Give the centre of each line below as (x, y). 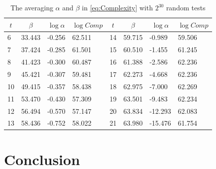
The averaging (32, 7)
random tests (186, 7)
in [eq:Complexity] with (117, 7)
